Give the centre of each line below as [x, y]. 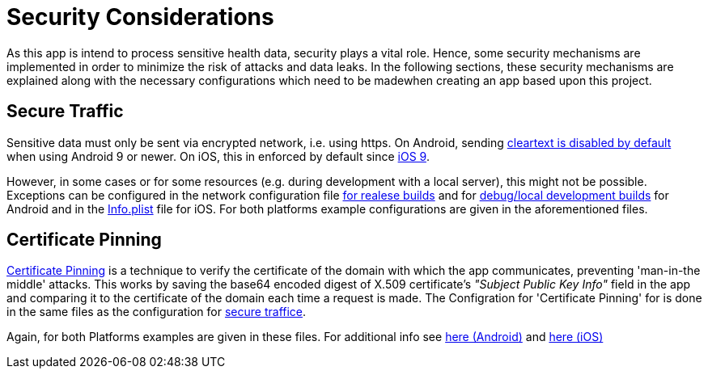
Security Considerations [140, 17]
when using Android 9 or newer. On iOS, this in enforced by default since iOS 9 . [218, 156]
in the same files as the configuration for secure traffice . [157, 312]
